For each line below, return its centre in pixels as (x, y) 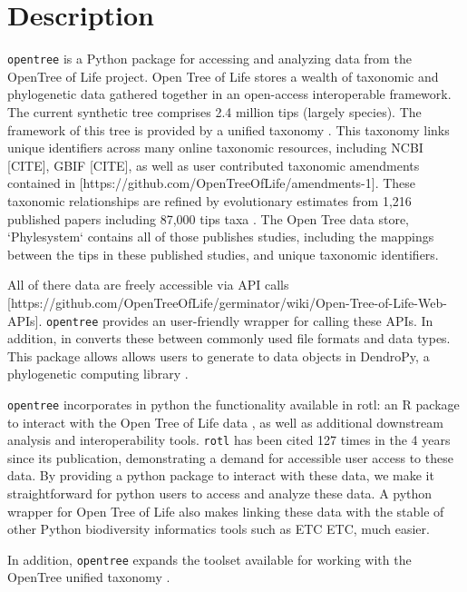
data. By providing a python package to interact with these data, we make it (221, 475)
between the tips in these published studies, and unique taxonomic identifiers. (223, 254)
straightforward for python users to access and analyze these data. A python (220, 493)
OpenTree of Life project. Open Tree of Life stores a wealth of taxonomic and (223, 76)
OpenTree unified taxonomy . (89, 577)
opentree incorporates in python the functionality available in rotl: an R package (233, 404)
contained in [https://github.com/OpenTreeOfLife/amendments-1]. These (212, 183)
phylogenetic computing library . (98, 374)
